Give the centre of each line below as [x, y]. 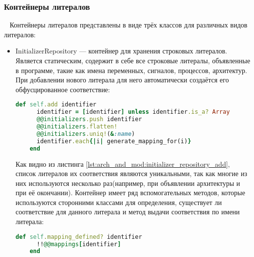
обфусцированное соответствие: [63, 89]
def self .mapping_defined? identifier [79, 237]
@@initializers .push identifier [89, 119]
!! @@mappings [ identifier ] [79, 244]
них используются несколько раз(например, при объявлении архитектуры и [128, 183]
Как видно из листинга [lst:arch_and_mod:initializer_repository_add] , [123, 164]
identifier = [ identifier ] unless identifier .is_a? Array [133, 112]
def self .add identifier [56, 105]
